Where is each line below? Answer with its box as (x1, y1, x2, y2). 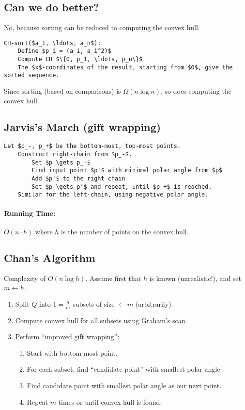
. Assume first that (85, 273, 141, 283)
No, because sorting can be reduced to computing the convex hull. (4, 22, 200, 33)
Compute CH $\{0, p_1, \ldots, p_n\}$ (17, 56, 143, 63)
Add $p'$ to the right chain (31, 175, 125, 182)
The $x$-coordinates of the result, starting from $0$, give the (17, 64, 233, 71)
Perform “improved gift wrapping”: (15, 331, 120, 342)
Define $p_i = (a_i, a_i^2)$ (17, 48, 111, 55)
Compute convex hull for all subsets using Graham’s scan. (15, 315, 187, 325)
